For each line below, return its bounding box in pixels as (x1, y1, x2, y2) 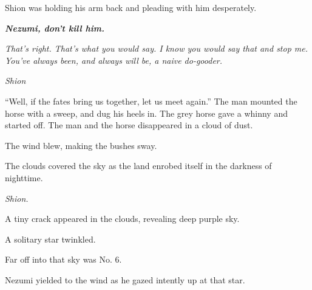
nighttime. (5, 171, 43, 184)
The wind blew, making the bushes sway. (5, 139, 157, 151)
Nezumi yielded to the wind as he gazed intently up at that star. (5, 273, 245, 286)
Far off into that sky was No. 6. (5, 253, 122, 266)
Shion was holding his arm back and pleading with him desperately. (5, 1, 257, 13)
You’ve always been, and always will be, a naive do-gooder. (5, 54, 223, 66)
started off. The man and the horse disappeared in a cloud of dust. (5, 119, 253, 131)
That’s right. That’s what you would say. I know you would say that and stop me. (5, 42, 308, 55)
